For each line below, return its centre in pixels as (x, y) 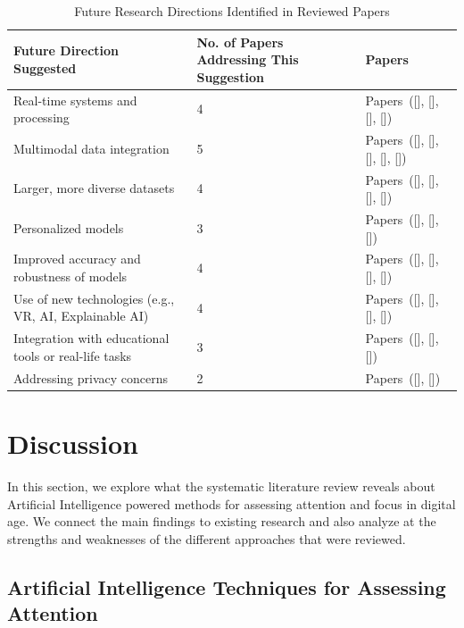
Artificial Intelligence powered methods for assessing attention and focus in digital (232, 503)
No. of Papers (240, 42)
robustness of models (70, 276)
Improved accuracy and (77, 259)
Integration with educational (91, 338)
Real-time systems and (75, 100)
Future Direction (66, 50)
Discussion (73, 443)
